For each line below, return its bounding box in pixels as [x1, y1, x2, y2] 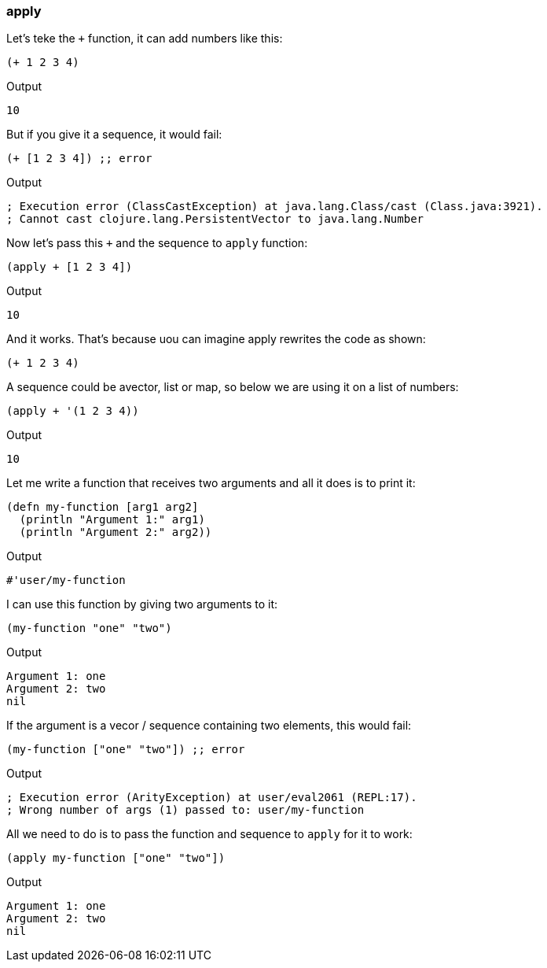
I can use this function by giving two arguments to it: [6, 597, 278, 611]
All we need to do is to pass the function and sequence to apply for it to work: [6, 827, 413, 841]
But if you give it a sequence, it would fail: [6, 127, 222, 142]
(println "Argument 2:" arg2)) [19, 526, 212, 539]
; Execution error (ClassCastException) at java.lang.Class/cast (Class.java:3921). [6, 200, 543, 213]
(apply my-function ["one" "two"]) [6, 852, 226, 865]
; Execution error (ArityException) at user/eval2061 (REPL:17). [6, 791, 417, 804]
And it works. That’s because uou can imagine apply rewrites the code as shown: [6, 332, 426, 346]
